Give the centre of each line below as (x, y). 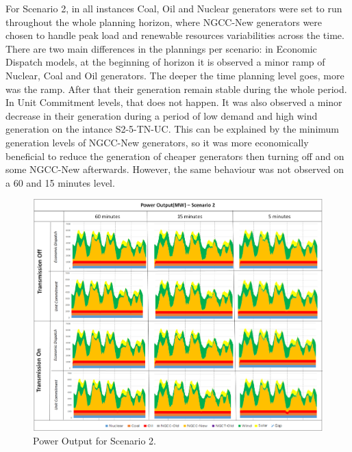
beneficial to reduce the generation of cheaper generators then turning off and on (175, 156)
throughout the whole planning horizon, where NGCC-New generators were (164, 22)
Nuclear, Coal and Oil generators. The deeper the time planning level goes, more (175, 75)
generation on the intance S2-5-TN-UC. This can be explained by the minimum (172, 129)
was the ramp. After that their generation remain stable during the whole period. (176, 89)
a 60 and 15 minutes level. (60, 182)
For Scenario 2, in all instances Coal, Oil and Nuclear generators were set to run (174, 8)
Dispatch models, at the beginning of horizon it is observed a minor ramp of (165, 62)
